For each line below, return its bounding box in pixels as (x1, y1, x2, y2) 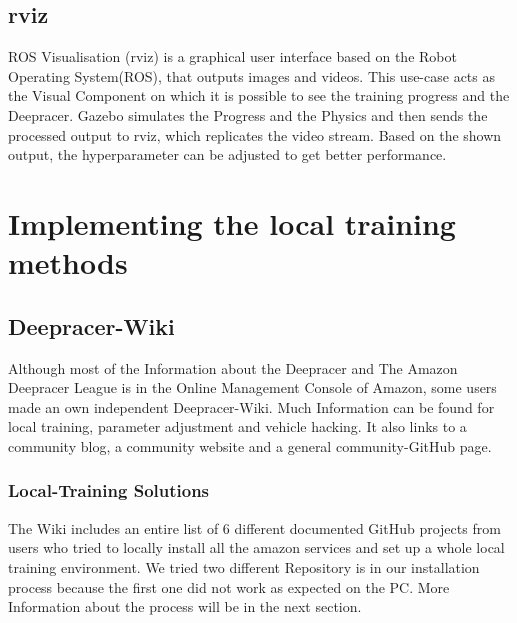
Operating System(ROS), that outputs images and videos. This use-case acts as (8, 65, 496, 86)
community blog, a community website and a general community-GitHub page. (8, 435, 492, 456)
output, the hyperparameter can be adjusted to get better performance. (8, 144, 447, 165)
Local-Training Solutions (8, 478, 210, 503)
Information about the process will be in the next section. (8, 596, 362, 617)
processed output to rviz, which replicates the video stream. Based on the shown (8, 124, 502, 145)
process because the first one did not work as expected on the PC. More (8, 576, 450, 597)
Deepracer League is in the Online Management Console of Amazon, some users (8, 377, 497, 398)
